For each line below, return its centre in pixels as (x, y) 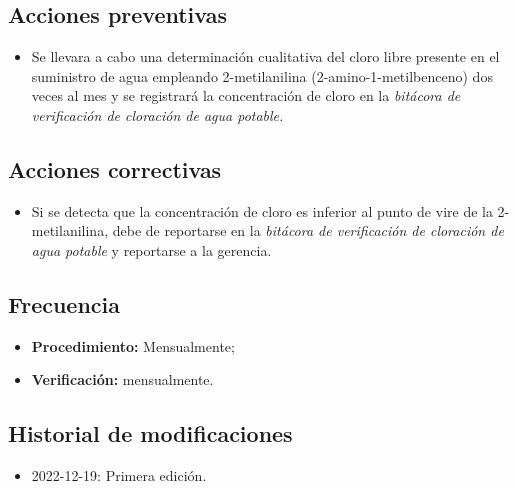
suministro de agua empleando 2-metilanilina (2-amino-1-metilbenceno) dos (262, 75)
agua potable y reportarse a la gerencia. (151, 249)
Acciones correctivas (115, 168)
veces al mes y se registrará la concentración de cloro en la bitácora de (246, 95)
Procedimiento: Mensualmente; (133, 345)
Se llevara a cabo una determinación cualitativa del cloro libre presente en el (265, 56)
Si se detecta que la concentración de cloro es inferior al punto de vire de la (262, 210)
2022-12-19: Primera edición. (119, 475)
